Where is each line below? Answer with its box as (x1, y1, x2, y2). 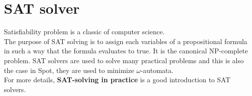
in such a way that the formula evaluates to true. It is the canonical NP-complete (4, 46, 248, 56)
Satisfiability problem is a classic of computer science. (4, 26, 165, 37)
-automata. (140, 65, 174, 75)
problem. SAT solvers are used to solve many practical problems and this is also (4, 55, 244, 65)
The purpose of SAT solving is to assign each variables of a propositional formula (4, 36, 248, 46)
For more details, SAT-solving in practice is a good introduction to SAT (4, 74, 230, 85)
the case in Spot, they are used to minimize (4, 65, 135, 75)
